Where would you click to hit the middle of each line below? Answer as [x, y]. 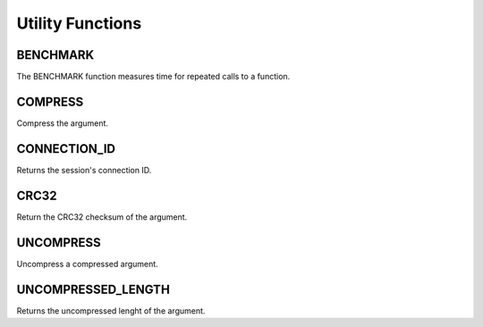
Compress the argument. [63, 123]
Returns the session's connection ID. [84, 170]
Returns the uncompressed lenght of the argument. [111, 310]
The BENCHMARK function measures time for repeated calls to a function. [153, 77]
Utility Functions [79, 23]
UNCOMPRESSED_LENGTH [93, 289]
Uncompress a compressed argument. [87, 264]
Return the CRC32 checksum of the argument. [102, 217]
